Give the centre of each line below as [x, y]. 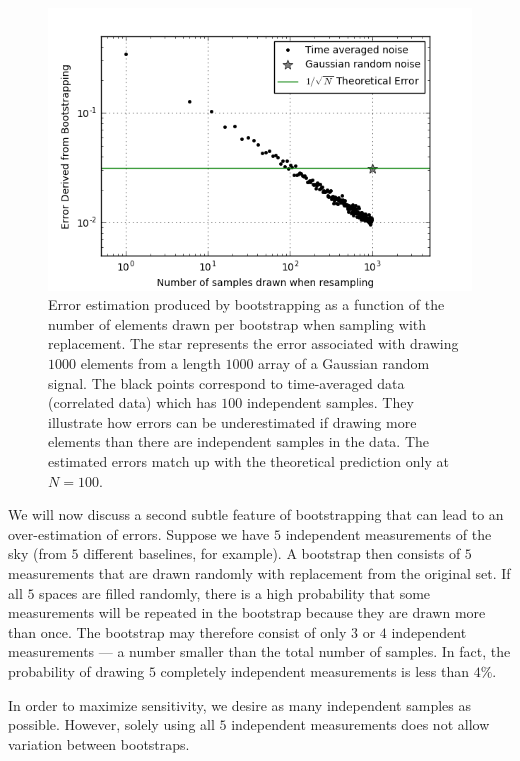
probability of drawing [76, 670]
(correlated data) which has [132, 402]
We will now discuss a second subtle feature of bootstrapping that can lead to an [256, 514]
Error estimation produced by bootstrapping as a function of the [246, 304]
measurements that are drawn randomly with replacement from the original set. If [259, 572]
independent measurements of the [388, 533]
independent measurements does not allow [360, 724]
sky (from [37, 553]
